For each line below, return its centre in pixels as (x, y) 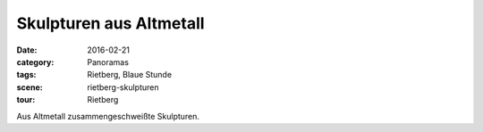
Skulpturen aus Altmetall (110, 23)
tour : (26, 100)
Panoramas (108, 62)
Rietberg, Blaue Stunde (130, 75)
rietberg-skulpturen (123, 87)
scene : (30, 87)
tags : (26, 75)
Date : (27, 50)
